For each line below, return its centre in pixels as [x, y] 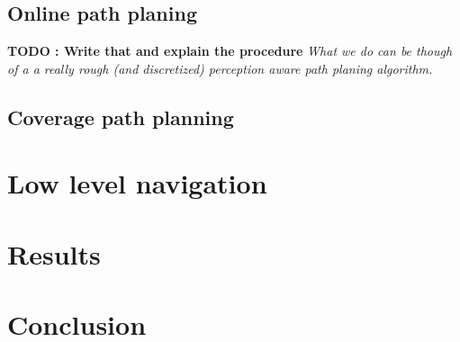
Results [54, 253]
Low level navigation [137, 183]
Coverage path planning [121, 117]
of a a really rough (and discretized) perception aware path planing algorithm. [220, 68]
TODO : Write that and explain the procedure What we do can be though [230, 51]
